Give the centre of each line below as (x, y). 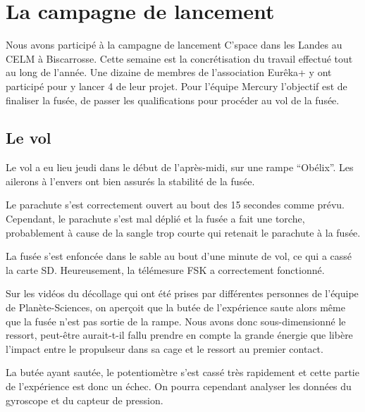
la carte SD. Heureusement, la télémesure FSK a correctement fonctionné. (165, 269)
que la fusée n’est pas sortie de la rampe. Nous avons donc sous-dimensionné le (176, 321)
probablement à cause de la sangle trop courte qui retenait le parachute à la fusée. (183, 232)
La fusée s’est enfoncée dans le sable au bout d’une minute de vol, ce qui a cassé (179, 256)
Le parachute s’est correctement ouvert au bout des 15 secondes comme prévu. (175, 205)
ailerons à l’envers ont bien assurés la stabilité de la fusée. (130, 181)
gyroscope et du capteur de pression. (85, 400)
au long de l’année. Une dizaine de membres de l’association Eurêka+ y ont (169, 72)
